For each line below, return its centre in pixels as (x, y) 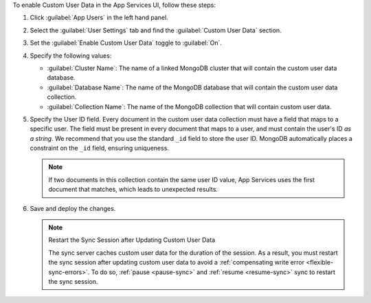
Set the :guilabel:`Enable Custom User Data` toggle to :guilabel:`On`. (126, 43)
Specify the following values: (71, 56)
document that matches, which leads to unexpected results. (133, 190)
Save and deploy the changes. (73, 208)
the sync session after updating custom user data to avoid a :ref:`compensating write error (177, 262)
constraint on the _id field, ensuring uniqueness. (100, 148)
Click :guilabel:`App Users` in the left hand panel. (99, 18)
